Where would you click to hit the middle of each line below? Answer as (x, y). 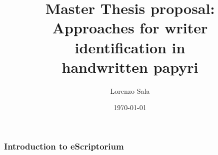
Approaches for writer (130, 28)
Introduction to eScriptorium (64, 146)
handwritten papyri (130, 67)
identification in (130, 47)
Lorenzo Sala (130, 90)
